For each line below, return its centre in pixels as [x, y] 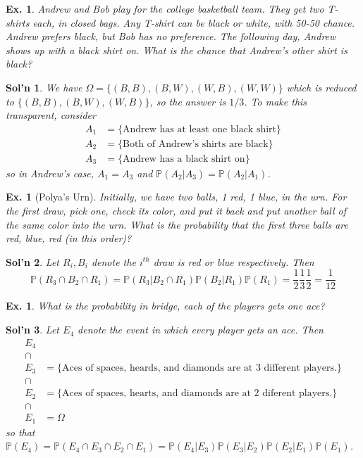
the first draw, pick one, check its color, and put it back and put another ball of [176, 211]
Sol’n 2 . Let [33, 261]
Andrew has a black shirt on [184, 159]
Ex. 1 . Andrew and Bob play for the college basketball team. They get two [165, 8]
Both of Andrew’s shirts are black [196, 144]
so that [20, 432]
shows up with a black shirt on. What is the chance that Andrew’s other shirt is [177, 50]
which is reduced [321, 87]
